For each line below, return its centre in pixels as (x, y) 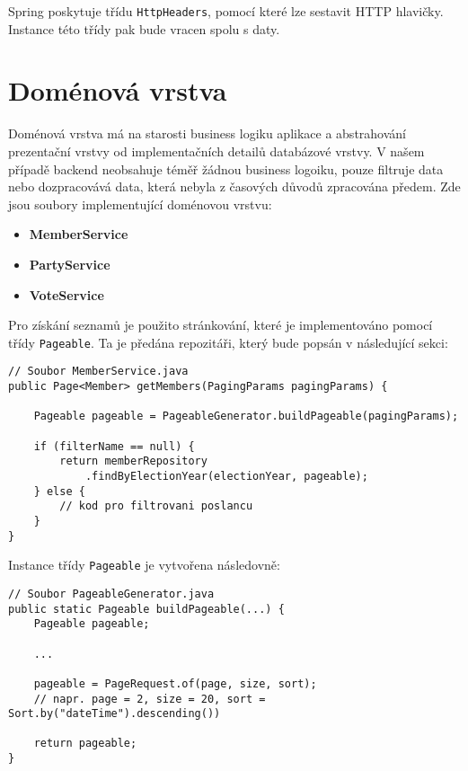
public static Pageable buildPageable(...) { (146, 609)
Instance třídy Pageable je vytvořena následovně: (144, 565)
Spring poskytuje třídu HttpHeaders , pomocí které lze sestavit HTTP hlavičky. (226, 11)
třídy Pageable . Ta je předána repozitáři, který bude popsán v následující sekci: (228, 342)
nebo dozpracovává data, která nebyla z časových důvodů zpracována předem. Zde (234, 186)
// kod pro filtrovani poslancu (156, 506)
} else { (59, 491)
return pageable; (85, 744)
